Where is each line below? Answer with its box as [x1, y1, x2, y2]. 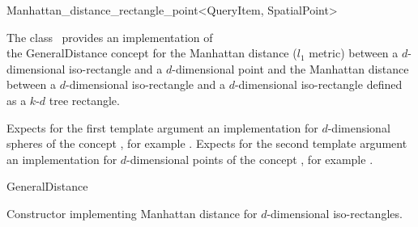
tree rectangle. [49, 91, 120, 108]
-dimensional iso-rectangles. [267, 204, 403, 221]
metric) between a [309, 44, 399, 61]
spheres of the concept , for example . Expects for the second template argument [6, 135, 407, 152]
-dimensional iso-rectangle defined [234, 76, 403, 93]
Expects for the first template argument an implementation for [6, 119, 318, 136]
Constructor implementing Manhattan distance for [6, 204, 258, 221]
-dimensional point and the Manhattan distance [172, 60, 409, 77]
